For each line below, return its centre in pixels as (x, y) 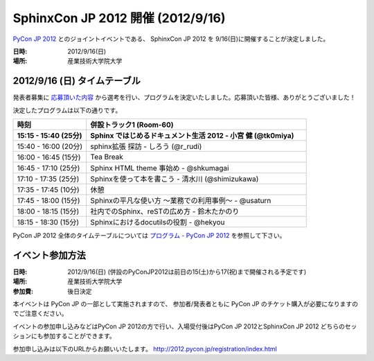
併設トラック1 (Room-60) (132, 125)
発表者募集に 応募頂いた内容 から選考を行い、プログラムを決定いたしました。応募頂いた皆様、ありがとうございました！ (184, 98)
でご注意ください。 (40, 314)
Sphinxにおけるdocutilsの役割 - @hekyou (158, 222)
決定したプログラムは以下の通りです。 (67, 110)
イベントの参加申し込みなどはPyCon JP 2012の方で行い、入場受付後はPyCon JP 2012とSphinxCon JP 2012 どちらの (179, 326)
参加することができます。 (79, 336)
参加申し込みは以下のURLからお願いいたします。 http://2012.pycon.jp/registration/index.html (145, 349)
